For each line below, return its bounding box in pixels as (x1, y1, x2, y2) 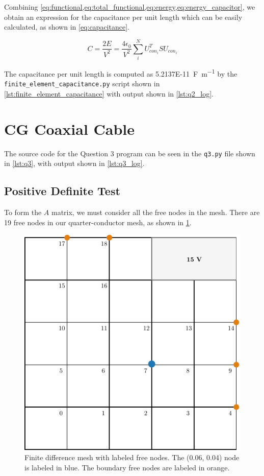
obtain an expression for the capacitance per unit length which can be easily (4, 11, 243, 22)
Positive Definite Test (4, 183, 120, 199)
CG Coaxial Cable (4, 118, 135, 139)
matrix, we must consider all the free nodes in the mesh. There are (51, 206, 260, 217)
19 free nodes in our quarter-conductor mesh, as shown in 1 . (4, 217, 192, 227)
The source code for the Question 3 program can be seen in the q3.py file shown (4, 148, 255, 158)
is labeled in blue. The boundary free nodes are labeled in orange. (24, 462, 230, 472)
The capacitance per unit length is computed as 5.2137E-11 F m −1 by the (4, 66, 237, 79)
